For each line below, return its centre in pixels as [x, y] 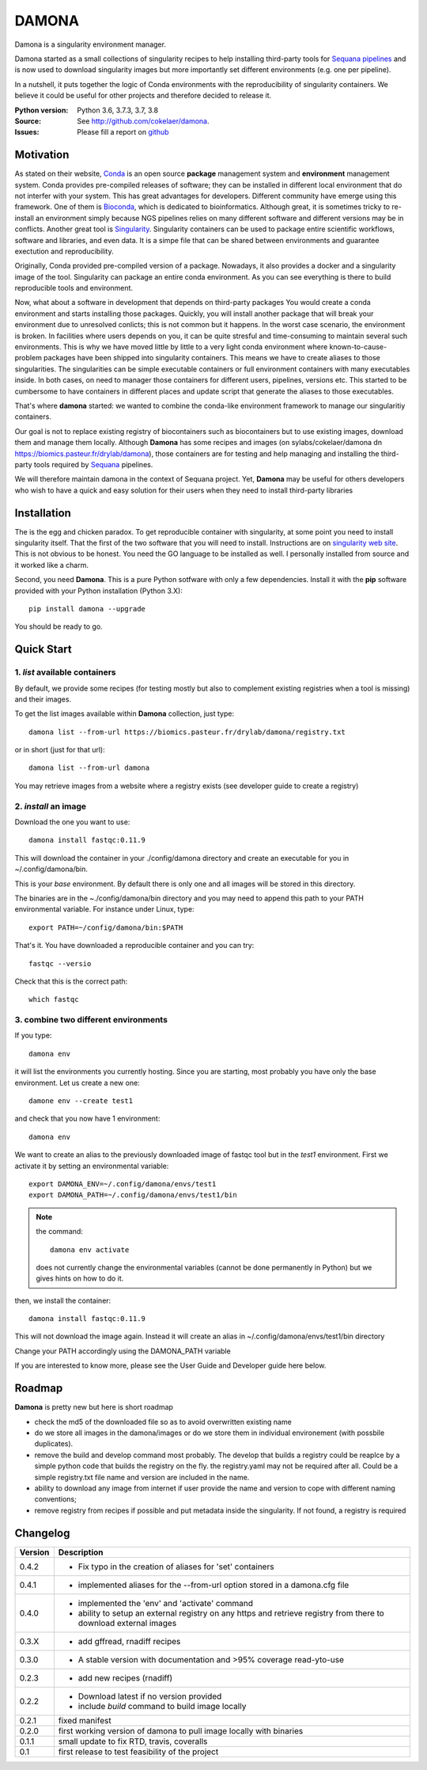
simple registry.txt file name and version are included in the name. [142, 1477]
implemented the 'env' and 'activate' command [165, 1603]
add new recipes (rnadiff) [125, 1677]
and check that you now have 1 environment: [87, 1119]
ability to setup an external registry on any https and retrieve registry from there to [231, 1613]
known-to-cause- [358, 347]
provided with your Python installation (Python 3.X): [99, 591]
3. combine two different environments [91, 1020]
